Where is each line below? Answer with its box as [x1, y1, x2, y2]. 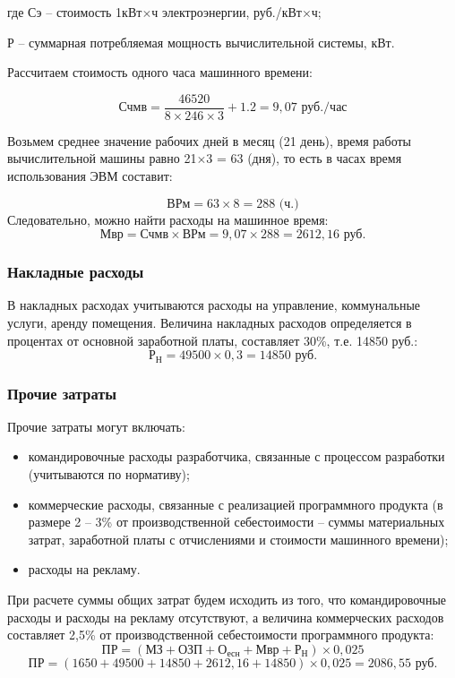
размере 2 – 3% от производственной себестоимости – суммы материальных [28, 512, 445, 531]
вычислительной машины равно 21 [7, 149, 197, 167]
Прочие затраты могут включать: [7, 416, 185, 435]
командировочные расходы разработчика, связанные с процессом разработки [28, 447, 445, 466]
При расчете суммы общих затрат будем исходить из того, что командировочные [7, 590, 447, 609]
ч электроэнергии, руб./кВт [151, 3, 302, 21]
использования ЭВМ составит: [7, 167, 173, 185]
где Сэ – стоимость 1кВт [7, 3, 142, 21]
